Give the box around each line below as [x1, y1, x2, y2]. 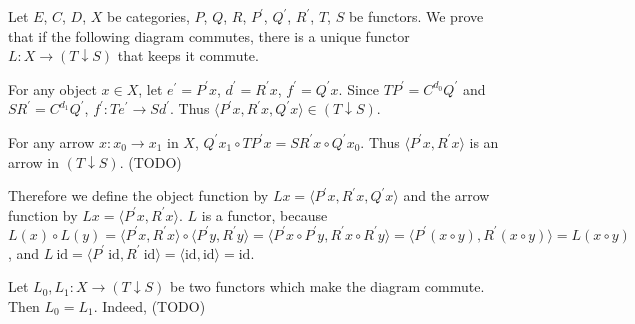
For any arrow [8, 131, 95, 152]
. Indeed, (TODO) [93, 296, 206, 317]
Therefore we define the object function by [8, 185, 269, 206]
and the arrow [403, 185, 490, 206]
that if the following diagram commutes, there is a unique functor [8, 25, 410, 46]
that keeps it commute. [117, 45, 259, 66]
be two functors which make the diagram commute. [169, 276, 485, 297]
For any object [8, 78, 97, 99]
